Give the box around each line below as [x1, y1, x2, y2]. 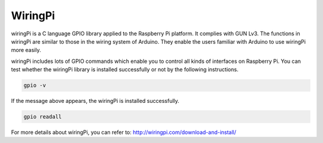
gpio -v [23, 82, 46, 89]
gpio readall [23, 114, 62, 120]
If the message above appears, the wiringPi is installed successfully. [11, 98, 179, 105]
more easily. [11, 47, 41, 54]
